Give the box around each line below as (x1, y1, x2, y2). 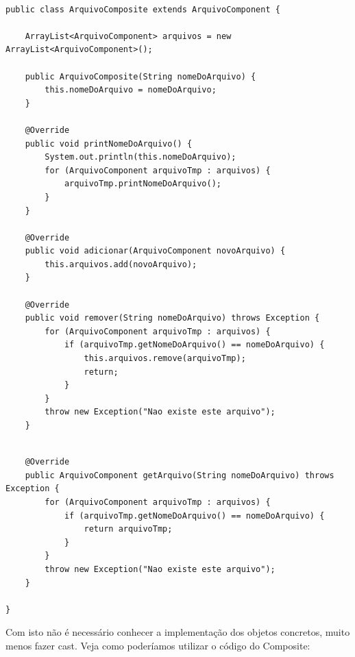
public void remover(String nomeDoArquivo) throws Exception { (25, 313, 320, 323)
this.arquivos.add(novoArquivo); (45, 259, 197, 269)
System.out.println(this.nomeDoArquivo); (45, 152, 236, 162)
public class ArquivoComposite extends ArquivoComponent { (5, 4, 280, 14)
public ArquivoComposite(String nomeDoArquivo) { (25, 71, 256, 82)
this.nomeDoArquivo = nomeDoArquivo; (45, 85, 217, 95)
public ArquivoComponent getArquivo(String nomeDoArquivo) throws (25, 470, 334, 480)
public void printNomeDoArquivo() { (25, 138, 193, 149)
